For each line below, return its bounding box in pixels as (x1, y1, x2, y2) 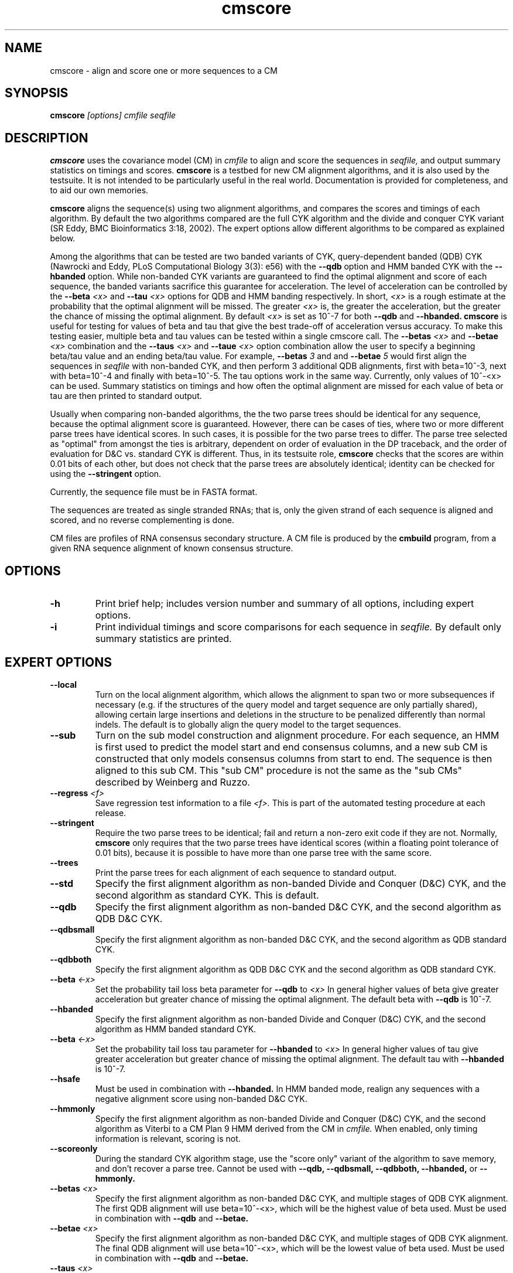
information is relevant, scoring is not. (95, 1133, 241, 1144)
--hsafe (50, 1073, 80, 1084)
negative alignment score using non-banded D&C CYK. (95, 1093, 307, 1104)
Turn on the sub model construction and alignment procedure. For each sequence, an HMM (95, 729, 500, 741)
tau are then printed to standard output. (50, 391, 202, 401)
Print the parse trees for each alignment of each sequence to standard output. (95, 867, 396, 878)
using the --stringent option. (50, 469, 162, 479)
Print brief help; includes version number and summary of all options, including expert (95, 598, 474, 610)
